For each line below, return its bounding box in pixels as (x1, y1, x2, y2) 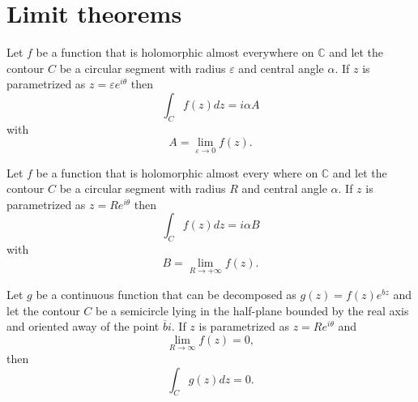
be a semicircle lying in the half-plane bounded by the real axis (95, 301, 409, 319)
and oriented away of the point (6, 318, 160, 335)
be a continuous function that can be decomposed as (36, 285, 296, 302)
